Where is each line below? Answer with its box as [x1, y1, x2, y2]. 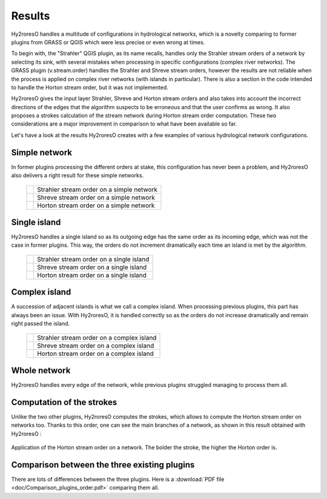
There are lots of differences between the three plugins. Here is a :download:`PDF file [11, 476, 225, 483]
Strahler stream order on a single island [37, 255, 150, 263]
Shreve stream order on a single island [37, 263, 147, 271]
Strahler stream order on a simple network [37, 185, 157, 193]
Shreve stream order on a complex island [37, 341, 154, 350]
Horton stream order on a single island [37, 270, 147, 279]
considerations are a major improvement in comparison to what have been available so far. [11, 120, 237, 127]
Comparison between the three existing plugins [11, 460, 195, 470]
